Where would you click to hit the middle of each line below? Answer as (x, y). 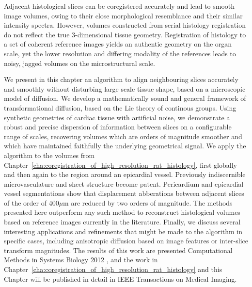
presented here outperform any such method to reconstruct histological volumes (122, 212)
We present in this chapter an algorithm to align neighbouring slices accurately (121, 79)
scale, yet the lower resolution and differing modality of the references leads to (120, 53)
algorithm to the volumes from (49, 155)
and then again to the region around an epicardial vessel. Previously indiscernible (125, 174)
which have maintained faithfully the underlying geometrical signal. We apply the (125, 146)
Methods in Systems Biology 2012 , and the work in (81, 260)
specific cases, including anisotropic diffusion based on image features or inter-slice (126, 241)
